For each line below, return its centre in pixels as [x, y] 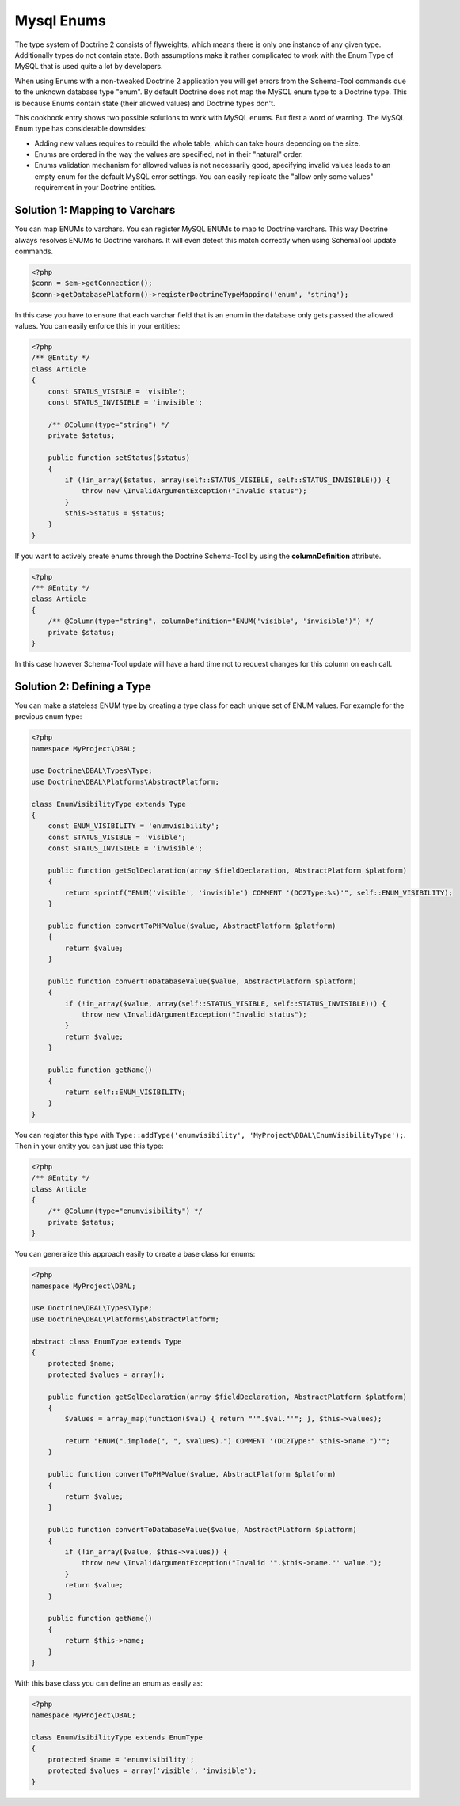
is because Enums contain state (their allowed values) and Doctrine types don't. [145, 103]
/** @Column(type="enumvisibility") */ [125, 1211]
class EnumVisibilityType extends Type [108, 804]
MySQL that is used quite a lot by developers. [89, 67]
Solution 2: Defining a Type [83, 686]
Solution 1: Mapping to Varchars [95, 210]
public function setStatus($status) [119, 458]
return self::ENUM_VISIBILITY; [125, 1092]
